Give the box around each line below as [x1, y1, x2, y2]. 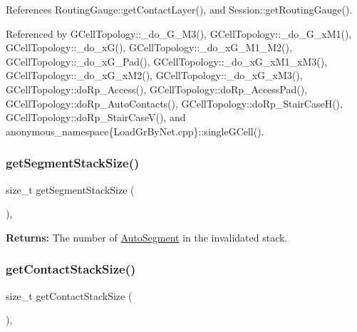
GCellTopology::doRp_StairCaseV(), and [6, 110, 186, 125]
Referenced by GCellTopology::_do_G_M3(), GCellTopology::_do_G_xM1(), [6, 26, 352, 41]
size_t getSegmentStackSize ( [6, 182, 135, 197]
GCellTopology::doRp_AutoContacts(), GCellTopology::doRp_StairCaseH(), [6, 95, 343, 110]
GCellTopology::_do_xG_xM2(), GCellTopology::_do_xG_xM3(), [6, 68, 303, 83]
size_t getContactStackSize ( [6, 288, 133, 303]
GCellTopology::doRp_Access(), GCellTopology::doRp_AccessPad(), [6, 81, 308, 96]
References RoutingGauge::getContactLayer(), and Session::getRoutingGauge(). [6, 2, 353, 16]
